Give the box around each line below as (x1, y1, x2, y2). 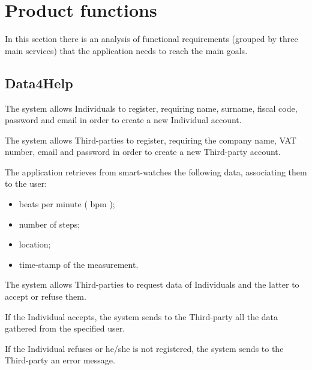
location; (19, 238, 51, 250)
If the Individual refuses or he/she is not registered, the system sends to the (5, 342, 284, 354)
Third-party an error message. (5, 354, 115, 366)
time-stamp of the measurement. (19, 258, 139, 270)
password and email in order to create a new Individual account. (5, 114, 242, 126)
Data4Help (5, 73, 73, 92)
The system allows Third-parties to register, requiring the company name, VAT (5, 133, 296, 146)
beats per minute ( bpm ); (19, 198, 115, 210)
